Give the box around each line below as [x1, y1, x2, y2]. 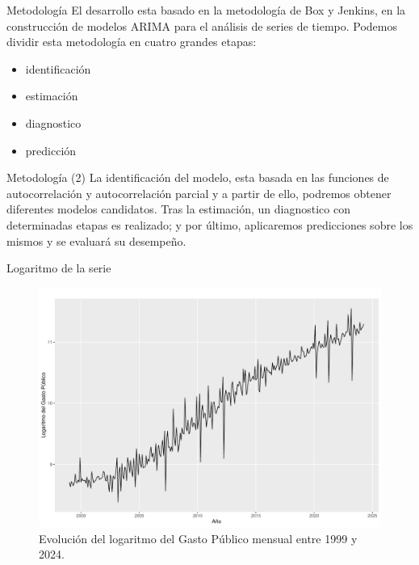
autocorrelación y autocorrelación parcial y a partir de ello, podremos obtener [6, 184, 392, 201]
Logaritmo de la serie [6, 259, 111, 276]
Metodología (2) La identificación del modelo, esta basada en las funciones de [6, 169, 389, 186]
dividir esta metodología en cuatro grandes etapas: [6, 33, 257, 50]
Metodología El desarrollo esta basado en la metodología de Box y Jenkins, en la [6, 2, 406, 18]
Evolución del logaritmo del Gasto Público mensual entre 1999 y [39, 529, 358, 546]
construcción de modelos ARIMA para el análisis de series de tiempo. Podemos [6, 17, 397, 34]
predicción [25, 141, 77, 158]
